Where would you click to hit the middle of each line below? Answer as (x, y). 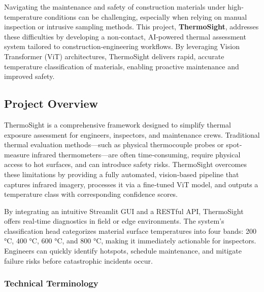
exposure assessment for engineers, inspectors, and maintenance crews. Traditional (132, 134)
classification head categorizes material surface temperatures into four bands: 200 (130, 231)
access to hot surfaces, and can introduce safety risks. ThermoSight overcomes (125, 164)
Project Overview (51, 103)
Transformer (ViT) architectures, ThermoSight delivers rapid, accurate (114, 56)
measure (17, 154)
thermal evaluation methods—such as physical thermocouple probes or (114, 144)
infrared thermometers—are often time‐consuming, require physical (136, 154)
